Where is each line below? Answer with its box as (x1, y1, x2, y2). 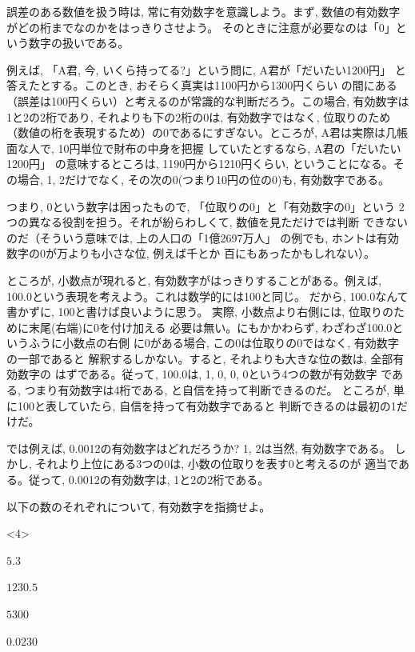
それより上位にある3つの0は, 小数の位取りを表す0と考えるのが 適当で (35, 455, 398, 472)
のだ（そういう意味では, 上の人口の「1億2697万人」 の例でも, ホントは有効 (6, 229, 399, 246)
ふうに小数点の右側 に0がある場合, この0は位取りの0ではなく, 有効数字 (28, 334, 399, 351)
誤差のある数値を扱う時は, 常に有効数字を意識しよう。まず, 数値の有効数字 (6, 3, 401, 19)
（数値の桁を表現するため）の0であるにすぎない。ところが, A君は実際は (6, 124, 386, 141)
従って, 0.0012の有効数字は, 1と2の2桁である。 (28, 471, 269, 488)
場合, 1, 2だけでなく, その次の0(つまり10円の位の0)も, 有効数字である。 (17, 170, 389, 187)
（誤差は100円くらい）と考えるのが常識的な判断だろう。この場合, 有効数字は (6, 92, 409, 109)
